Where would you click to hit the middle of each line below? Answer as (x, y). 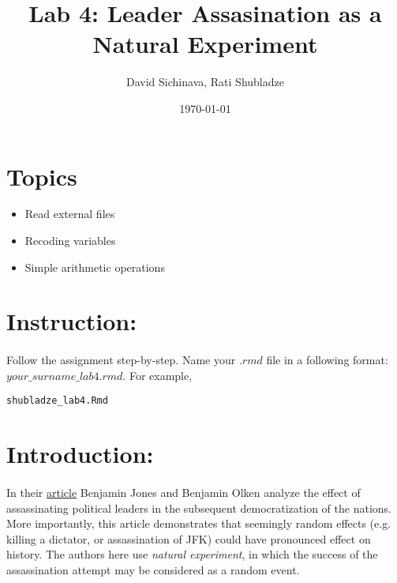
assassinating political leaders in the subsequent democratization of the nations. (199, 508)
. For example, (157, 375)
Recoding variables (70, 241)
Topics (42, 176)
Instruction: (72, 321)
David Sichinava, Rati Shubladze (205, 82)
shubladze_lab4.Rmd (57, 401)
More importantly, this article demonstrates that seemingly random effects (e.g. (199, 523)
